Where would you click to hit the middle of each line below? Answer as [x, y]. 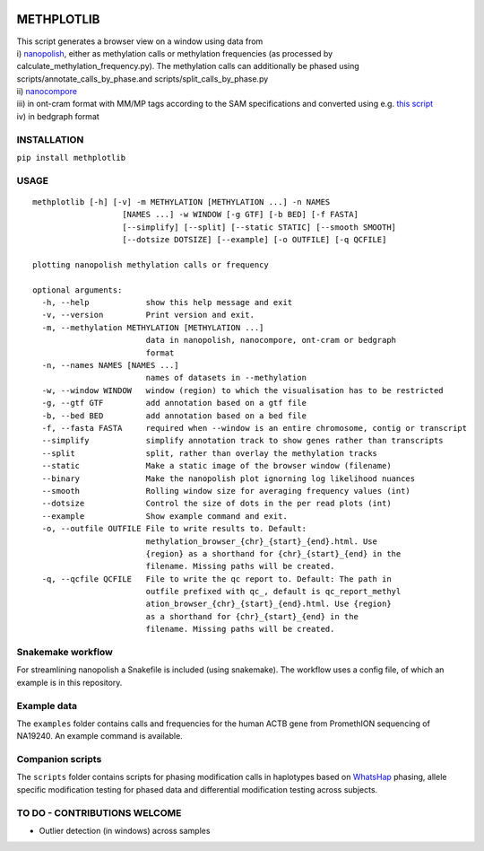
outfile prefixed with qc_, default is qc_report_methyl [273, 592]
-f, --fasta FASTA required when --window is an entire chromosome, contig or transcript [255, 428]
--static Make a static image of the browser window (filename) [216, 466]
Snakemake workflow [65, 652]
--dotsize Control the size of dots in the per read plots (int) [216, 504]
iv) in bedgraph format [58, 116]
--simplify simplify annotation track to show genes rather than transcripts [242, 441]
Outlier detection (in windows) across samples [125, 830]
